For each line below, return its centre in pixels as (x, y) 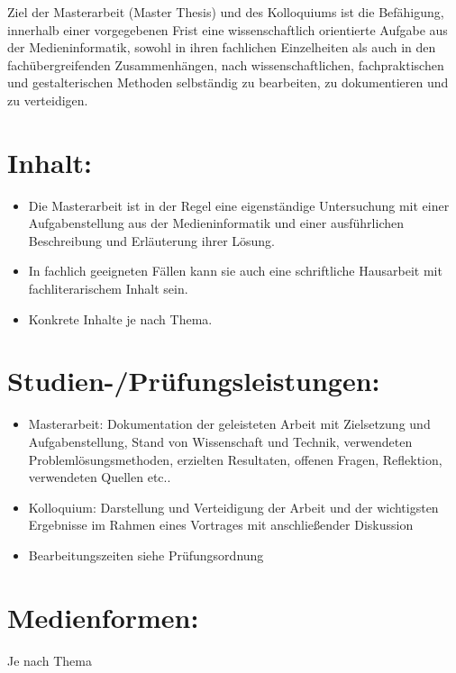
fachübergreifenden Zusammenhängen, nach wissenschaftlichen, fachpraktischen (226, 64)
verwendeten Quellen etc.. (100, 477)
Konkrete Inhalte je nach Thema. (120, 318)
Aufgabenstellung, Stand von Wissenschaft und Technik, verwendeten (220, 441)
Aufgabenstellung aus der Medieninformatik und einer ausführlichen (216, 223)
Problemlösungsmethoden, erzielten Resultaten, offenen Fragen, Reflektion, (235, 459)
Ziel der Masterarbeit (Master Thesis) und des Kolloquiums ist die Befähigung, (226, 12)
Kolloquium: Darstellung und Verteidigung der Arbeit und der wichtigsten (233, 507)
